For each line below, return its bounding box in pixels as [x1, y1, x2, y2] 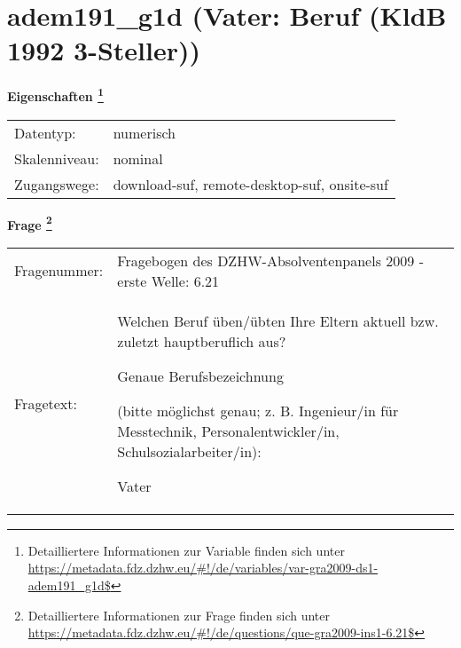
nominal [113, 147, 163, 169]
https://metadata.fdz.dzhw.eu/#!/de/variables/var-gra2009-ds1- [27, 558, 379, 577]
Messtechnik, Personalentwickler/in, [117, 420, 340, 441]
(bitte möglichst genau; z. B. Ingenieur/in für [117, 399, 399, 421]
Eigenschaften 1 [7, 84, 104, 105]
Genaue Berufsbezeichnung [117, 365, 284, 386]
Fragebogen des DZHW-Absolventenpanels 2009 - [117, 249, 424, 271]
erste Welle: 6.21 [117, 270, 220, 291]
